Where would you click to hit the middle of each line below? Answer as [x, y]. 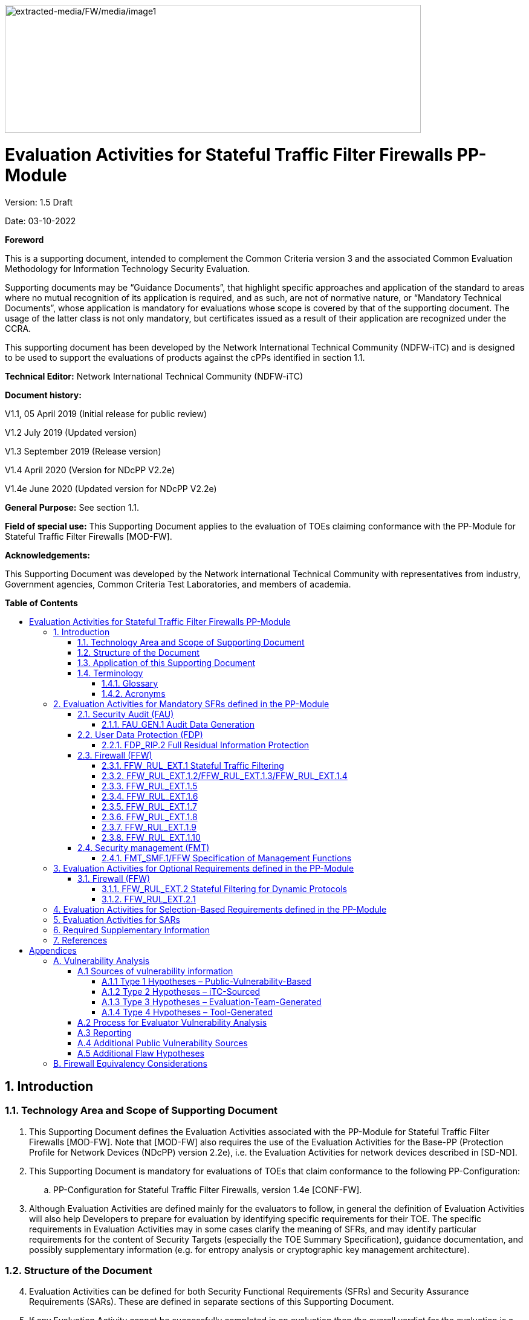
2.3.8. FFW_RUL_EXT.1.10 [151, 837]
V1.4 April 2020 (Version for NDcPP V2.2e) [90, 470]
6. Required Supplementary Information [132, 930]
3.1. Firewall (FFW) [114, 878]
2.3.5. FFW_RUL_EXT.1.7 [149, 806]
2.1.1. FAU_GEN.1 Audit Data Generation [178, 724]
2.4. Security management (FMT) [144, 847]
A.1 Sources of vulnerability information [155, 971]
